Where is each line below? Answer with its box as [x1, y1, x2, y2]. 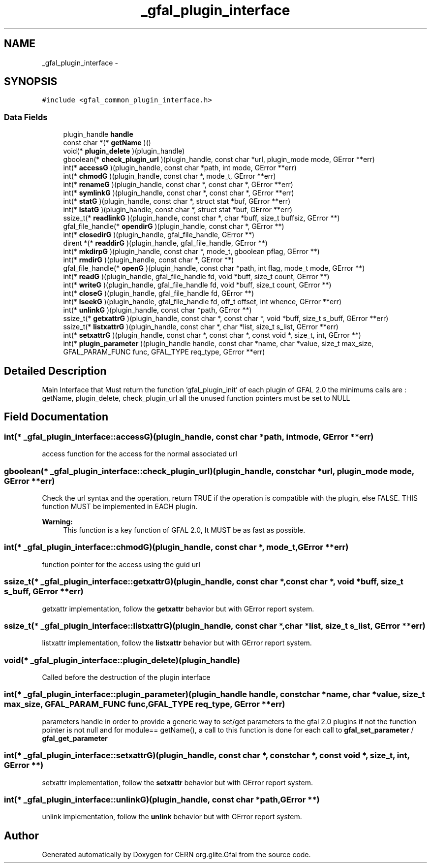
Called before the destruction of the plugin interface [42, 673, 211, 681]
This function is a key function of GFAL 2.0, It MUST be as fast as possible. [63, 526, 306, 534]
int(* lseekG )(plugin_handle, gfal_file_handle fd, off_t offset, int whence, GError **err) [63, 297, 342, 306]
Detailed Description [4, 364, 107, 377]
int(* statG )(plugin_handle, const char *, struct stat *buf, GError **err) [63, 197, 291, 206]
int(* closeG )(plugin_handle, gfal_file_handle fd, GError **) [63, 289, 254, 298]
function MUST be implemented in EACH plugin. [42, 502, 198, 511]
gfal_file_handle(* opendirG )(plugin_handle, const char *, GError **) [63, 222, 284, 231]
